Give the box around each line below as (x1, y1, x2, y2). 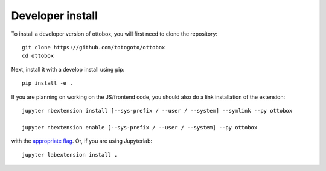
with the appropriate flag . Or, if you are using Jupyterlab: (11, 137, 153, 145)
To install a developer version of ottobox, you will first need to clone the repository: (11, 30, 217, 37)
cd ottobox (22, 52, 54, 60)
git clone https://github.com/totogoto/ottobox (22, 44, 165, 51)
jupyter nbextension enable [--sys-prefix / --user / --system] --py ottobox (22, 124, 258, 131)
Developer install (11, 9, 98, 22)
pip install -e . (22, 80, 73, 87)
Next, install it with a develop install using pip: (11, 66, 125, 73)
